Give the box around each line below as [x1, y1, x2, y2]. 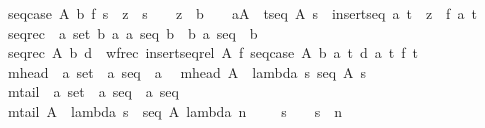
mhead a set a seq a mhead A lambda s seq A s [7, 61, 367, 82]
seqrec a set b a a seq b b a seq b [7, 22, 258, 43]
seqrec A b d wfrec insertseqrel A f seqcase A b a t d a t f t [7, 42, 419, 63]
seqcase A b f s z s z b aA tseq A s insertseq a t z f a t [7, 3, 477, 23]
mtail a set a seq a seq [7, 81, 179, 102]
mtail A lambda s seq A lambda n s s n [7, 100, 342, 121]
